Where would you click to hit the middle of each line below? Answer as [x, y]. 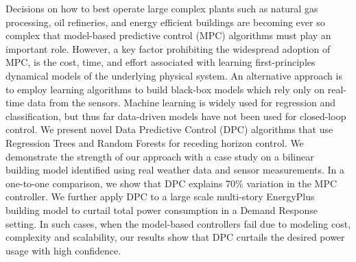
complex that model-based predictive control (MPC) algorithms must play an [168, 35]
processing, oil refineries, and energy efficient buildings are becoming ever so [165, 22]
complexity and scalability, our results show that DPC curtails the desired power [175, 237]
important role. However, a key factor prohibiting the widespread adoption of [168, 48]
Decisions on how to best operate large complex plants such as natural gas [162, 8]
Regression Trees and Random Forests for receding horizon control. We [155, 142]
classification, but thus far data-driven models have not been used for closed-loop [176, 116]
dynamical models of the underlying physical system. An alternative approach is [174, 75]
